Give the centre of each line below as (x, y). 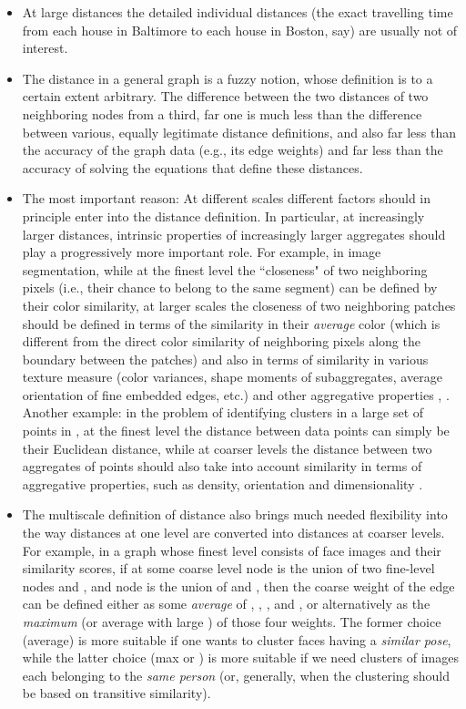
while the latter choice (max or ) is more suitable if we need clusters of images (240, 658)
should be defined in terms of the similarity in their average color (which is (231, 323)
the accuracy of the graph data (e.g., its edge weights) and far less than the (233, 150)
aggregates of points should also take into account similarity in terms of (222, 466)
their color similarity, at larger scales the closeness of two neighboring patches (239, 305)
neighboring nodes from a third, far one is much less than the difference (222, 113)
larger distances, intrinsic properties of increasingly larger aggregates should (234, 234)
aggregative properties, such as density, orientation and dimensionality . (223, 483)
